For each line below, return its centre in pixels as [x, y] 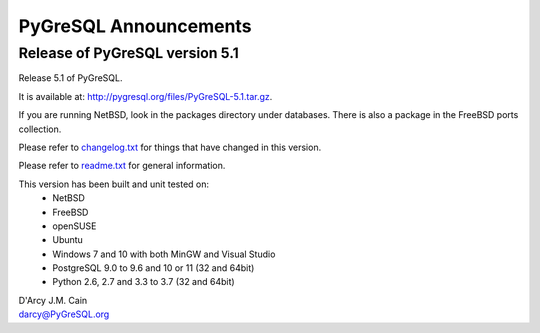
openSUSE [74, 226]
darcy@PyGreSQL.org [64, 314]
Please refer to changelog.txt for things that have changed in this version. [170, 147]
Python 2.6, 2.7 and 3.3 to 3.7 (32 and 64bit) [143, 282]
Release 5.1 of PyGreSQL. [70, 78]
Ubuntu [68, 240]
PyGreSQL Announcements [135, 26]
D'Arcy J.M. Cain [53, 300]
